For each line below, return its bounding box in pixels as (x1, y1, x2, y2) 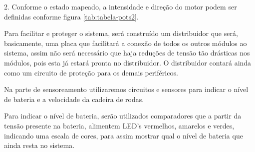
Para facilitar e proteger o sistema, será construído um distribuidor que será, (4, 28, 238, 38)
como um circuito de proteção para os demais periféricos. (4, 67, 178, 77)
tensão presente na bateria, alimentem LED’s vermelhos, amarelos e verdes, (4, 120, 235, 130)
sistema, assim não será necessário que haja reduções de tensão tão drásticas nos (4, 47, 250, 58)
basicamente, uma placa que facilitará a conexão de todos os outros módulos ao (4, 37, 247, 48)
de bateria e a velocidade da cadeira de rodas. (4, 93, 144, 104)
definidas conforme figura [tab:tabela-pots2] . (4, 11, 139, 21)
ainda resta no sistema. (4, 140, 75, 150)
